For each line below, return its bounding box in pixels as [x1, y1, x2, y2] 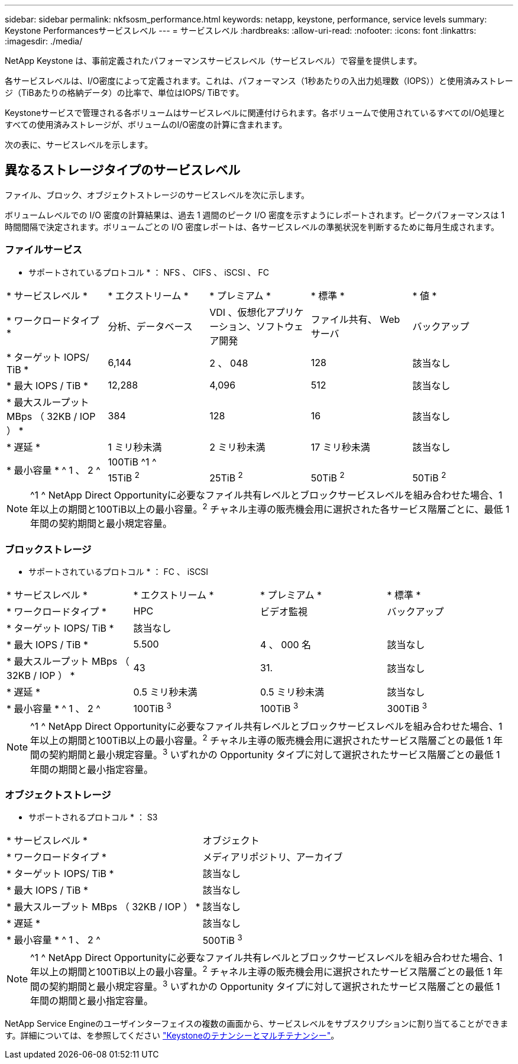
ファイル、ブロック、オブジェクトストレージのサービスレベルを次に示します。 [5, 189, 310, 200]
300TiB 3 [387, 701, 427, 715]
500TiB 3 [202, 932, 242, 947]
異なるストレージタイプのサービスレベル [5, 163, 241, 178]
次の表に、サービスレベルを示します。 [5, 140, 153, 150]
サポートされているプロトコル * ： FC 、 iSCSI [28, 567, 209, 577]
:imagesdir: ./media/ [5, 36, 83, 46]
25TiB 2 [209, 470, 243, 484]
